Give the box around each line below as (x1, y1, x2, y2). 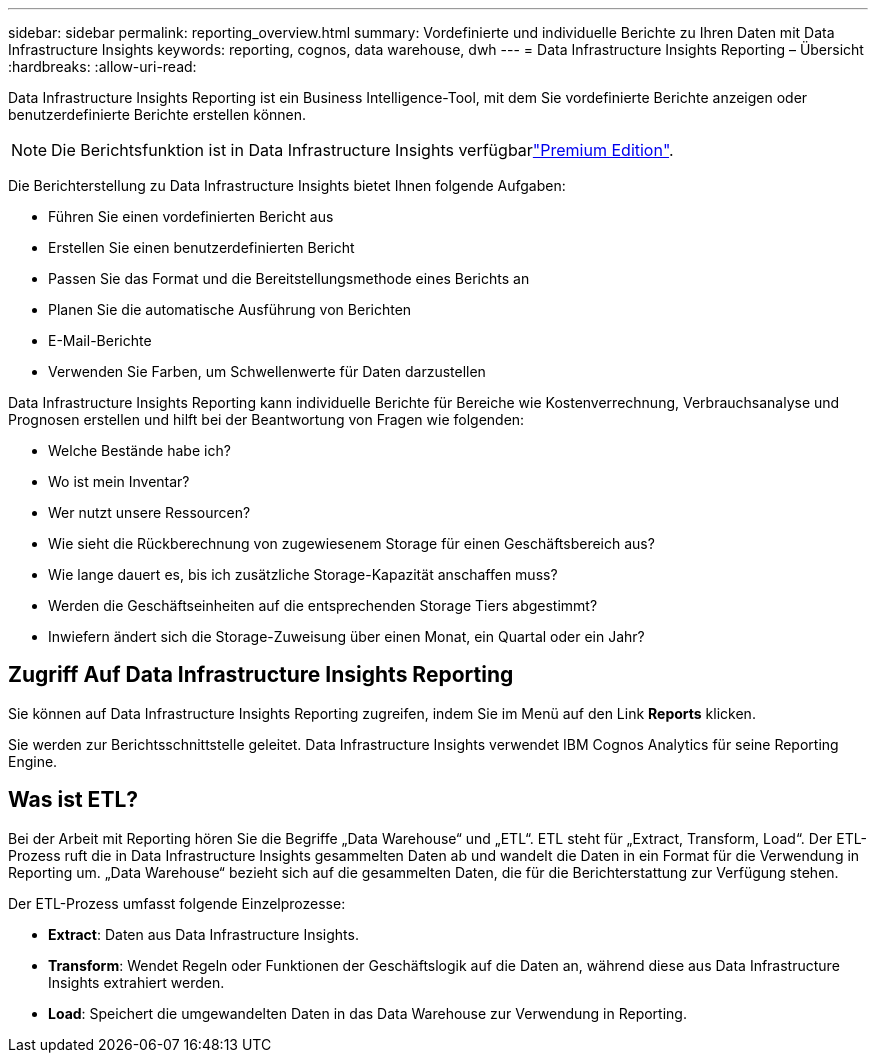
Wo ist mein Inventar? (48, 473, 190, 490)
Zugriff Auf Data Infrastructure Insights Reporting (8, 662, 514, 688)
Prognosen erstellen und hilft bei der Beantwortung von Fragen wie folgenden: (8, 411, 525, 428)
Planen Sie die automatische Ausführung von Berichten (48, 301, 412, 318)
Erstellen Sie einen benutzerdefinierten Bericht (48, 239, 355, 256)
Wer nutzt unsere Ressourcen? (48, 504, 251, 521)
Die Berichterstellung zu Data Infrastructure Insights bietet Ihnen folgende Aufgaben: (8, 177, 566, 194)
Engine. (8, 752, 58, 770)
